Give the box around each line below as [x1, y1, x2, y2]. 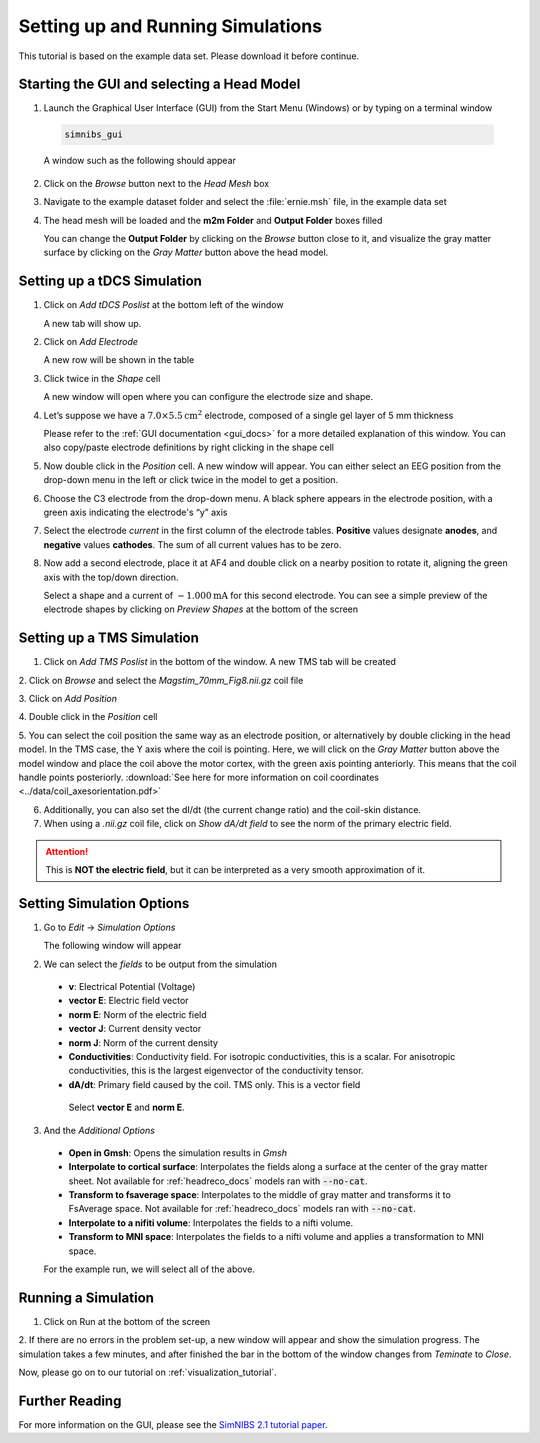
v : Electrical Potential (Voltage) [68, 980, 196, 992]
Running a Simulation [18, 1289, 155, 1306]
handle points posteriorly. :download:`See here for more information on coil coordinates [18, 771, 380, 783]
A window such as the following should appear [43, 155, 237, 167]
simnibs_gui [64, 129, 124, 140]
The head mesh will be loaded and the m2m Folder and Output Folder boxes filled [43, 214, 383, 226]
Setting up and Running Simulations [18, 15, 323, 37]
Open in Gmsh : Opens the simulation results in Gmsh [68, 1146, 287, 1159]
